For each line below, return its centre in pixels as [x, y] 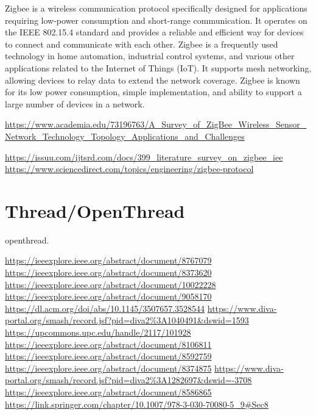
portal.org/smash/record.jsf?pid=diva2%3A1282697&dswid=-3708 [128, 380]
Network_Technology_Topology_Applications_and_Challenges [125, 136]
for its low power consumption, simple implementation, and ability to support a [153, 92]
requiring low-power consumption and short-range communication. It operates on [156, 20]
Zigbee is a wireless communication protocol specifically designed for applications [156, 8]
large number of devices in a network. [75, 103]
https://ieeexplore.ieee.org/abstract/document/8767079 [108, 260]
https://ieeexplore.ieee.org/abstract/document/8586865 [108, 392]
